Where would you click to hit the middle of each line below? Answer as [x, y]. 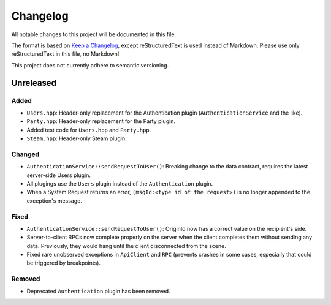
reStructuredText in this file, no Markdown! [65, 54]
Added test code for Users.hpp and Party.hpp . [89, 130]
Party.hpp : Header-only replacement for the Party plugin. [101, 121]
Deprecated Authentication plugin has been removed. [99, 291]
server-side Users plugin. [59, 175]
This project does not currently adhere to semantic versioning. [90, 65]
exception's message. [54, 201]
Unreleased [34, 83]
